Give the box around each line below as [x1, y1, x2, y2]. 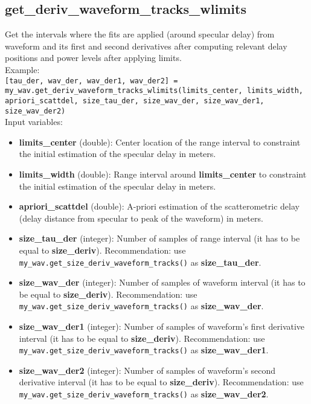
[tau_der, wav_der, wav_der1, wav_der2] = [5, 76, 178, 85]
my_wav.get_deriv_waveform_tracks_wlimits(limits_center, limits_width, [5, 86, 303, 95]
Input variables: [5, 115, 63, 128]
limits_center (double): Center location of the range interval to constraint [19, 135, 301, 148]
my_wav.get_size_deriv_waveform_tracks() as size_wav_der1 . [19, 344, 269, 356]
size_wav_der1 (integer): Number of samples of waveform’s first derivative [19, 320, 305, 333]
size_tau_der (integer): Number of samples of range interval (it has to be [19, 232, 300, 245]
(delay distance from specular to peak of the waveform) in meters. [19, 211, 263, 224]
